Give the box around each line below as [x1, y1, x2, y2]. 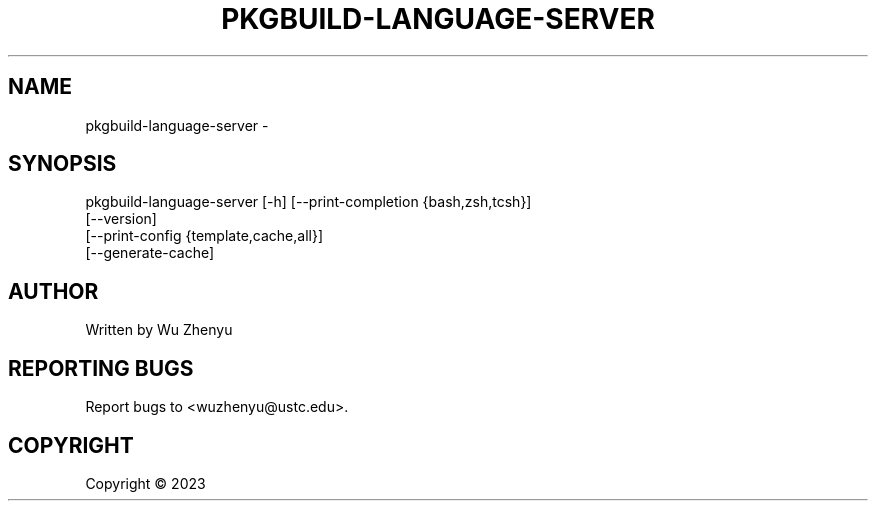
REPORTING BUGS [8, 355, 194, 381]
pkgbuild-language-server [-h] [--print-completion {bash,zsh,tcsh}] [85, 193, 532, 211]
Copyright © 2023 [85, 474, 206, 492]
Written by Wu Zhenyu [85, 321, 233, 339]
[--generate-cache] [85, 244, 215, 262]
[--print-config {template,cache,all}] [85, 227, 324, 245]
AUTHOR [8, 278, 99, 304]
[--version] [85, 210, 157, 228]
